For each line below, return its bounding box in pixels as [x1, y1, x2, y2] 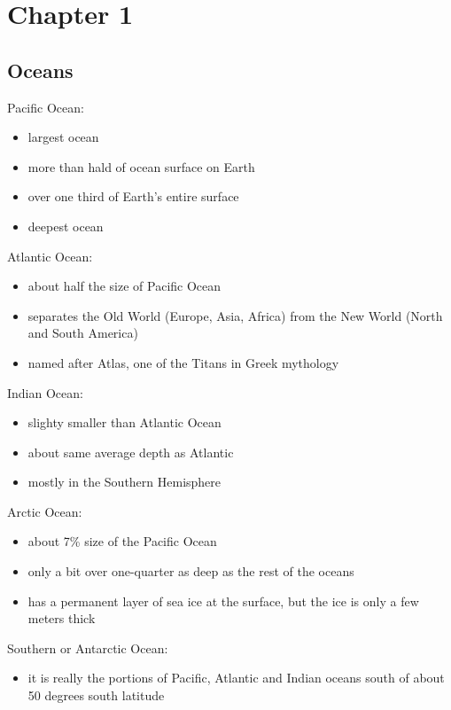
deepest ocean [27, 216, 104, 235]
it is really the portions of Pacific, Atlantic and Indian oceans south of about [27, 668, 445, 687]
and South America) [27, 324, 138, 342]
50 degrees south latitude [27, 686, 165, 705]
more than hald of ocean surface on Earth [27, 157, 255, 176]
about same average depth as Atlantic [27, 442, 234, 461]
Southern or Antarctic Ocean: [7, 638, 168, 657]
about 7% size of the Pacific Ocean [27, 532, 217, 550]
